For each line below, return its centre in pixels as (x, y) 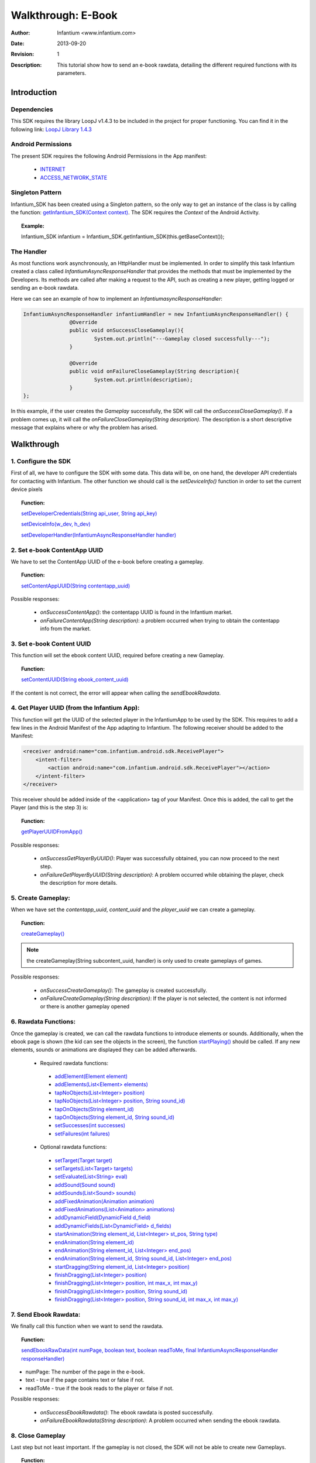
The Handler (29, 252)
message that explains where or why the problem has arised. (84, 428)
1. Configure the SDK (41, 461)
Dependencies (32, 109)
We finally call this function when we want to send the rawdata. (87, 1326)
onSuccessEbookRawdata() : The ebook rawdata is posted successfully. (127, 1412)
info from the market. (66, 629)
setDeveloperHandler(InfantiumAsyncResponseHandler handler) (99, 535)
